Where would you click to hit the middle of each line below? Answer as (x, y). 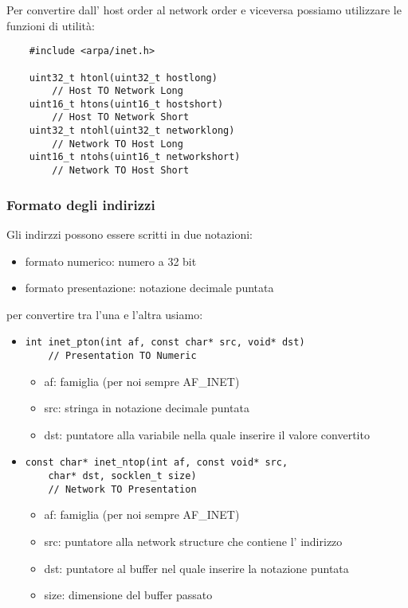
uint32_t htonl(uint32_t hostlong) (123, 78)
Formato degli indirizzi (81, 204)
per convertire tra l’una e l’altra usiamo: (105, 314)
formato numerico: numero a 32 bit (111, 261)
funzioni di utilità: (51, 25)
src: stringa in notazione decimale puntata (147, 408)
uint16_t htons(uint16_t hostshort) (126, 104)
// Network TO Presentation (122, 489)
